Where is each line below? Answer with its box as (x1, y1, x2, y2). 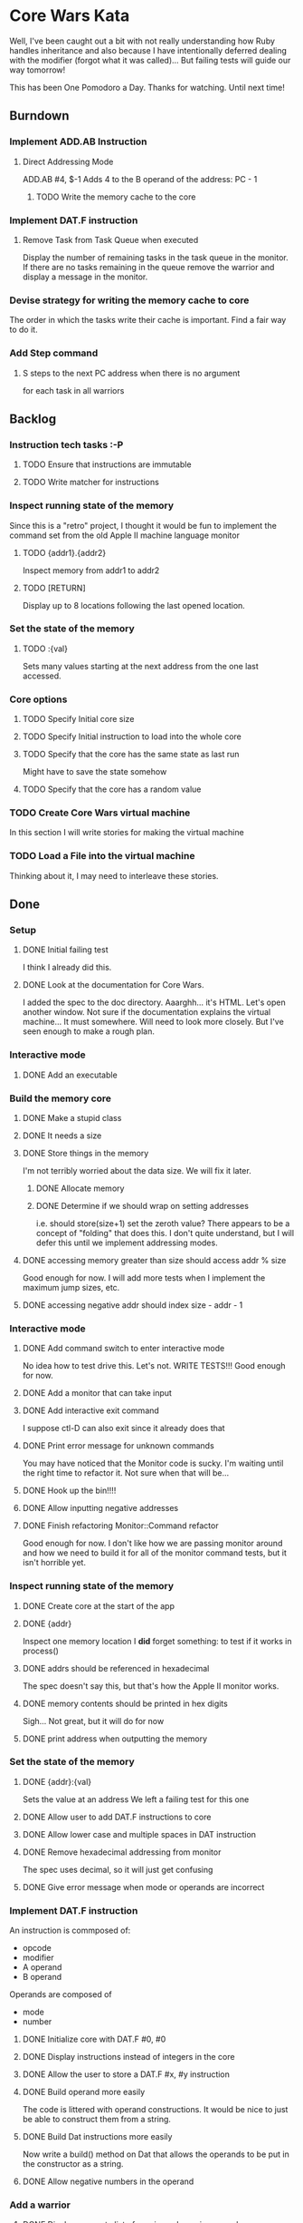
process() (22, 1645, 59, 1656)
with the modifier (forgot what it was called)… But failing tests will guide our (9, 54, 291, 65)
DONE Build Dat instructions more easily (22, 2131, 173, 2142)
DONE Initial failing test (22, 944, 109, 955)
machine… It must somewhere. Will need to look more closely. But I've (22, 1017, 285, 1028)
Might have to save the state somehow (22, 766, 167, 777)
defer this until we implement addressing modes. (35, 1237, 219, 1248)
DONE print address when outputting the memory (22, 1733, 208, 1744)
